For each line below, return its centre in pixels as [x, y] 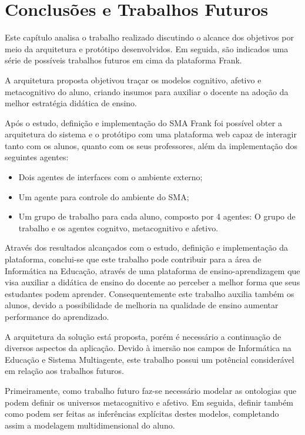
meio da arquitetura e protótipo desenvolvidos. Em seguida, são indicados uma [147, 48]
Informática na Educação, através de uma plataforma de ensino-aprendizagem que [152, 270]
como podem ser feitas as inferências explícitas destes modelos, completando [142, 414]
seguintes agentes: [37, 157]
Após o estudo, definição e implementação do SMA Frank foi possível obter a [143, 122]
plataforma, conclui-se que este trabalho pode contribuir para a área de [133, 259]
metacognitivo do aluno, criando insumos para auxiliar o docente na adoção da [147, 91]
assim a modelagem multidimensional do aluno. [90, 425]
